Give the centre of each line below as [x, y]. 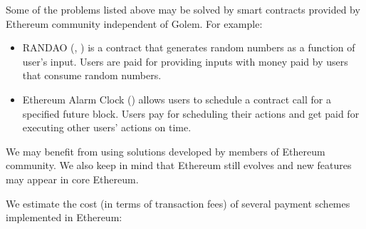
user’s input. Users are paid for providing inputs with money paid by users [185, 61]
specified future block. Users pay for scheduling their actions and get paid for [191, 113]
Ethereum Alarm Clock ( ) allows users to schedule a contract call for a [177, 99]
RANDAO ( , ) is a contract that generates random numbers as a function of [189, 47]
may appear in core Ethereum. [72, 179]
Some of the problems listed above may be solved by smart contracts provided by [183, 9]
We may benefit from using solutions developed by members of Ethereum [166, 151]
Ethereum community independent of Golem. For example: [134, 23]
